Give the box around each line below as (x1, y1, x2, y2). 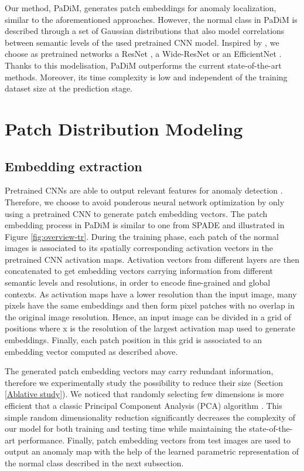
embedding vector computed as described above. (5, 345, 178, 357)
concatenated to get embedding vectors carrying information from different (5, 265, 274, 277)
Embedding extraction (5, 157, 142, 175)
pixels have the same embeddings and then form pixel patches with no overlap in (5, 299, 295, 311)
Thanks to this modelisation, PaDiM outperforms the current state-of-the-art (5, 59, 282, 71)
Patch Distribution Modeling (5, 116, 243, 140)
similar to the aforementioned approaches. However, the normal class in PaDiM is (5, 13, 298, 25)
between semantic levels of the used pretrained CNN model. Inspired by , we (5, 36, 279, 48)
